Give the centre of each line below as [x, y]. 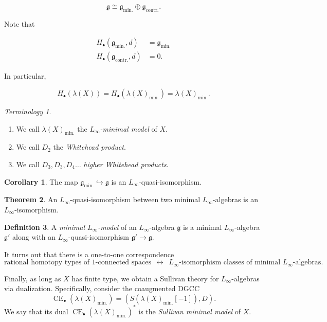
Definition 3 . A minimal [45, 227]
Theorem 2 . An [31, 199]
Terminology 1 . [28, 111]
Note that [20, 23]
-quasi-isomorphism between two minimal [135, 199]
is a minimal [202, 227]
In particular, [25, 76]
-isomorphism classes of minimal [230, 263]
